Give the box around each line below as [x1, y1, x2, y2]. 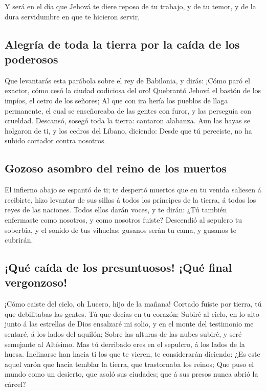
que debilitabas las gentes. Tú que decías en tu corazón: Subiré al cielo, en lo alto [5, 308, 259, 319]
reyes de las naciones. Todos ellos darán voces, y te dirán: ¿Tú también [5, 204, 227, 215]
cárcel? [5, 379, 26, 389]
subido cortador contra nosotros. [5, 135, 106, 146]
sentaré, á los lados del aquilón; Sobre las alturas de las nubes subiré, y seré [5, 329, 242, 339]
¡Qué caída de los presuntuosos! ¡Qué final [5, 259, 232, 275]
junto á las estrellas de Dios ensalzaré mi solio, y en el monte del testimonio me [5, 318, 254, 329]
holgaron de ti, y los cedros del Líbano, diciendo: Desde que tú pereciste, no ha [5, 125, 252, 136]
